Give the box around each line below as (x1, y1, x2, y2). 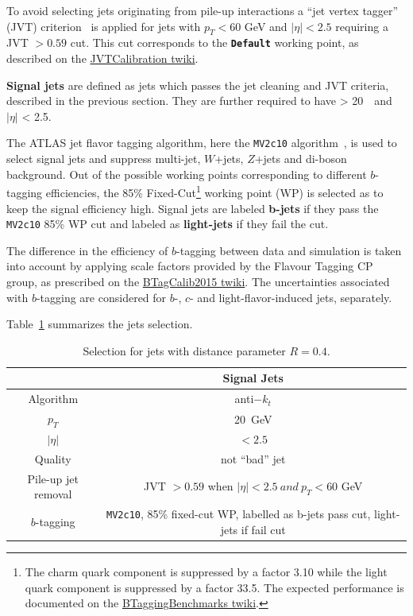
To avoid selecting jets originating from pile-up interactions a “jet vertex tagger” (6, 2, 399, 18)
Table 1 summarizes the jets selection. (6, 316, 193, 332)
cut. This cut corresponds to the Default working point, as (70, 34, 359, 51)
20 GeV (234, 410, 272, 427)
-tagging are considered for (36, 289, 167, 305)
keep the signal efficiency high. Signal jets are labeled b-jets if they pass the (6, 200, 379, 216)
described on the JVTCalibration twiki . (6, 50, 199, 67)
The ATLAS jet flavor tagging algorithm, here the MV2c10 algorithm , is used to (6, 134, 397, 151)
